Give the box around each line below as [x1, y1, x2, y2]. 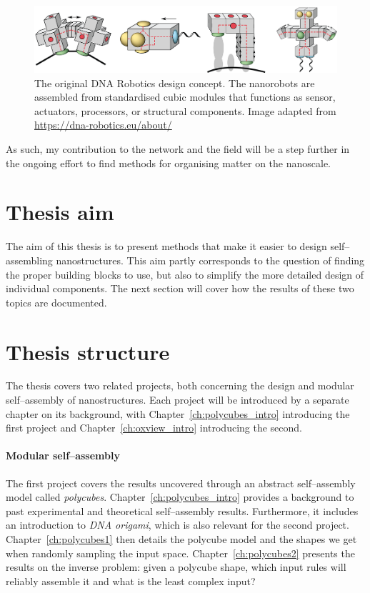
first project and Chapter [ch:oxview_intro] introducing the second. [6, 420, 302, 435]
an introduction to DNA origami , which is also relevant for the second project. [6, 517, 349, 532]
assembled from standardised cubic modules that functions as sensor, [34, 89, 336, 104]
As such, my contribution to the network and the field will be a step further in [6, 141, 350, 156]
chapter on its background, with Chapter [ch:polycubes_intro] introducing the [6, 406, 350, 421]
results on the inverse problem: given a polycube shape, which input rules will [6, 559, 346, 574]
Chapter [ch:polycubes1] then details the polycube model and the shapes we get [6, 532, 357, 546]
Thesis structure [6, 337, 170, 366]
